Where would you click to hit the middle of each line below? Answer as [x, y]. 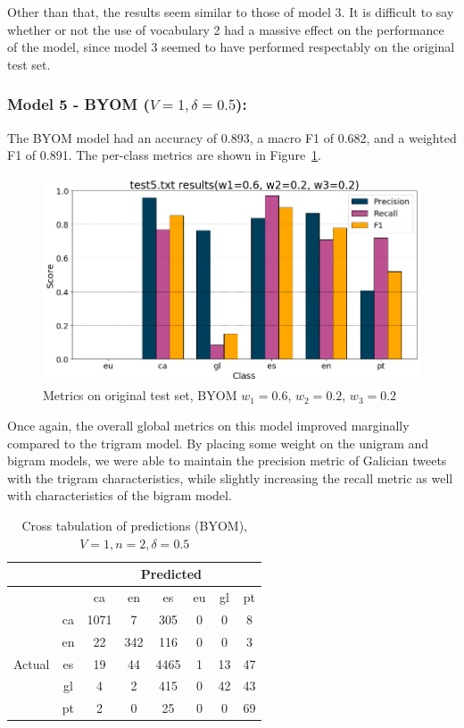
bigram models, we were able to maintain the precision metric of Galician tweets [227, 460]
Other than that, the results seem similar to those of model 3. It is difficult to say [231, 12]
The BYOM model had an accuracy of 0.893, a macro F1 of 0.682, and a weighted [232, 137]
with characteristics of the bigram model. [120, 495]
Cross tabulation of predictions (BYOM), [134, 525]
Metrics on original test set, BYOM [140, 395]
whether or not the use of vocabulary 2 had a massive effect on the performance [226, 29]
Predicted [171, 574]
